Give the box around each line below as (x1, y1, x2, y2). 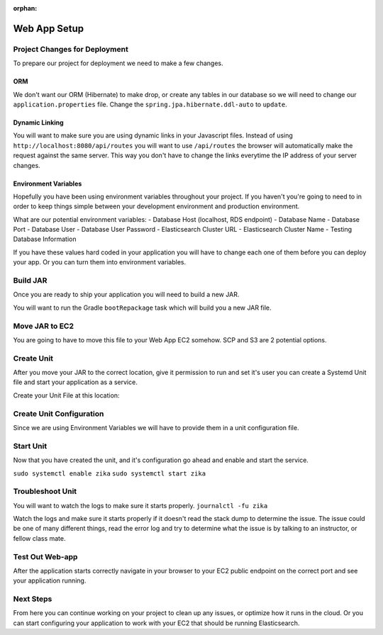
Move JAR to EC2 (13, 321, 74, 331)
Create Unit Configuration (13, 408, 104, 418)
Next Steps (13, 594, 52, 604)
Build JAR (13, 276, 48, 285)
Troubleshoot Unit (13, 486, 77, 496)
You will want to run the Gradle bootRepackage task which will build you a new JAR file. (13, 303, 272, 312)
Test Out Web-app (13, 551, 78, 561)
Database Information (13, 235, 77, 244)
